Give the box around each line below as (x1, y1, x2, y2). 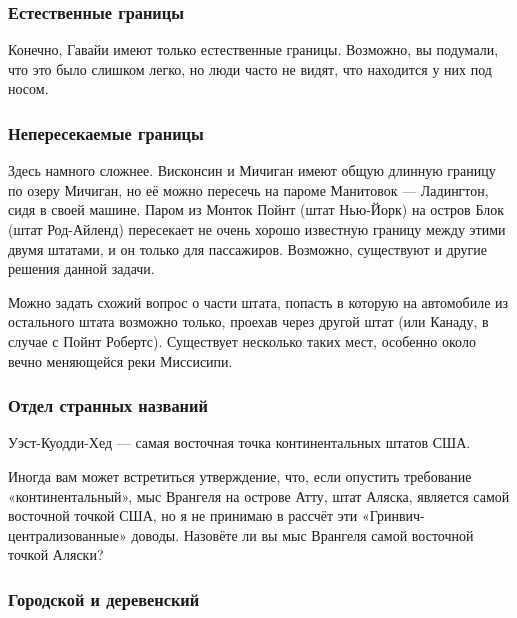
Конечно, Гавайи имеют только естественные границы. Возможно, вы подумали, (8, 39, 499, 60)
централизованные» (8, 524, 127, 545)
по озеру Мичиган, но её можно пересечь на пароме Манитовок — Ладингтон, (8, 179, 489, 200)
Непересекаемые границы (8, 120, 204, 145)
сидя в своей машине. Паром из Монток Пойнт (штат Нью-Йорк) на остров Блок (8, 199, 505, 220)
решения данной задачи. (8, 258, 155, 279)
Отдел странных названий (8, 393, 208, 418)
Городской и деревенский (8, 586, 200, 611)
